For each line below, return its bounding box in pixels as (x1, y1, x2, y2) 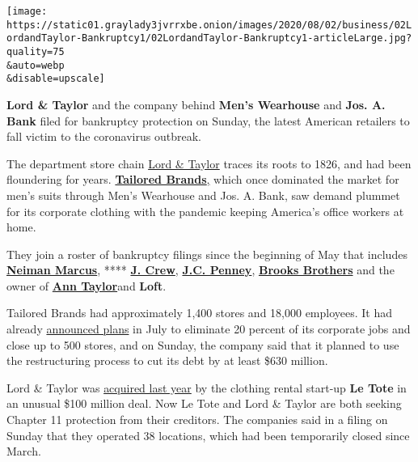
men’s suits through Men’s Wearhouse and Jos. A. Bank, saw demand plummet (6, 186, 400, 203)
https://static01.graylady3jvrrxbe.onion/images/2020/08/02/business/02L (6, 19, 412, 31)
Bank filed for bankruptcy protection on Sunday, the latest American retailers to (6, 112, 410, 129)
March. (6, 443, 41, 460)
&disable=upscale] (6, 73, 105, 85)
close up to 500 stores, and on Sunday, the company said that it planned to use (6, 336, 399, 353)
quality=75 (6, 45, 65, 57)
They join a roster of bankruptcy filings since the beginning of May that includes (6, 245, 407, 262)
